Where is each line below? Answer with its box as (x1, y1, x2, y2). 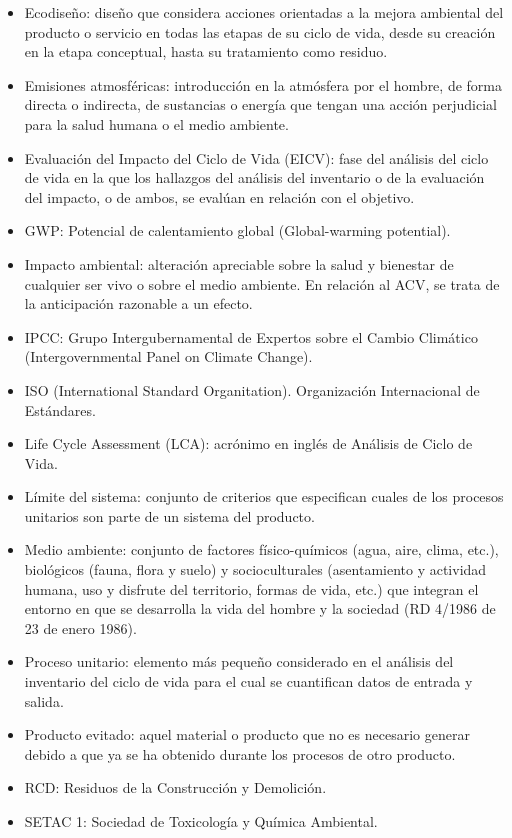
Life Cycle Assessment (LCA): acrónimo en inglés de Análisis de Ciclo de (24, 433, 473, 454)
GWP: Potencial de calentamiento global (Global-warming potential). (24, 220, 451, 241)
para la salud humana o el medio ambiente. (24, 113, 289, 134)
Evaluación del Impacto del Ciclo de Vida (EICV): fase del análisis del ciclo (24, 147, 489, 168)
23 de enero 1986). (24, 617, 137, 638)
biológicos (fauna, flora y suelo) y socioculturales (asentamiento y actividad (24, 559, 487, 580)
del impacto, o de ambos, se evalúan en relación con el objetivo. (24, 186, 415, 207)
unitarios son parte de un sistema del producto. (24, 505, 315, 526)
